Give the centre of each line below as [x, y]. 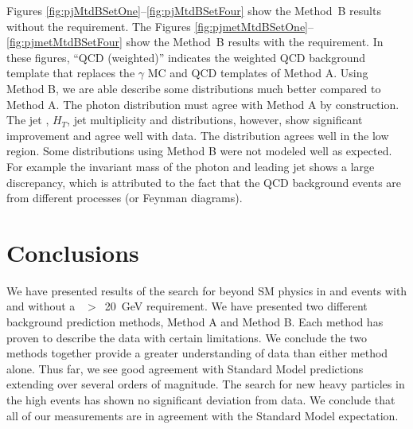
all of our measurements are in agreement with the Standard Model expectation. [203, 415]
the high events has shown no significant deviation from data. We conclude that [201, 400]
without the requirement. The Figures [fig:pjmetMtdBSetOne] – [160, 26]
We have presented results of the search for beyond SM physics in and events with [207, 290]
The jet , [28, 120]
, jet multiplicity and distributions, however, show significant [215, 120]
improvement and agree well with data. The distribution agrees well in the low [198, 135]
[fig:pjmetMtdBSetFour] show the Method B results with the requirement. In [195, 42]
